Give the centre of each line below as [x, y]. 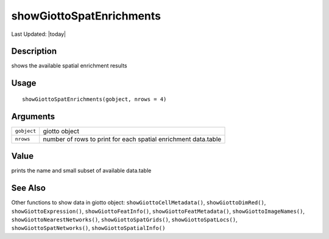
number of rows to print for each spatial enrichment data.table [132, 139]
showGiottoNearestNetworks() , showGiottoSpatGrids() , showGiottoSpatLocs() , [124, 220]
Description [34, 51]
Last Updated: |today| [39, 34]
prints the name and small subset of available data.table [81, 171]
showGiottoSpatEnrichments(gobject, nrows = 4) [94, 99]
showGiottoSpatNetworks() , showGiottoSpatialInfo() [88, 228]
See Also [28, 188]
